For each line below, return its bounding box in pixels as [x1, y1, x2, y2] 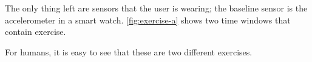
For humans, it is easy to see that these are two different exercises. [5, 45, 253, 58]
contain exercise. [5, 25, 66, 38]
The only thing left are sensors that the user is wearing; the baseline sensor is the [5, 2, 308, 14]
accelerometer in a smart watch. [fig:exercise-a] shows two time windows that [5, 13, 291, 26]
